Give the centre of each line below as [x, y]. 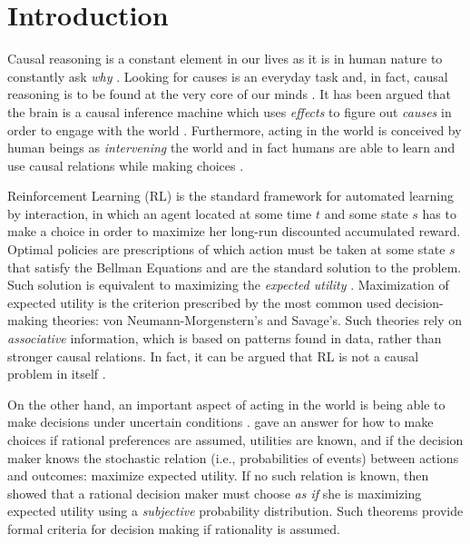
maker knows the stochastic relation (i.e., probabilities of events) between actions [233, 457]
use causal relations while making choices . [126, 165]
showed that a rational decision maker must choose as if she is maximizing [215, 493]
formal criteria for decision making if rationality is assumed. [174, 528]
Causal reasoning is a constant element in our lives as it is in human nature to [225, 59]
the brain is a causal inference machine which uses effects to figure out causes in [230, 111]
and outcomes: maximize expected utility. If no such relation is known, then [218, 475]
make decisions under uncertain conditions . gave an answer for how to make [220, 422]
